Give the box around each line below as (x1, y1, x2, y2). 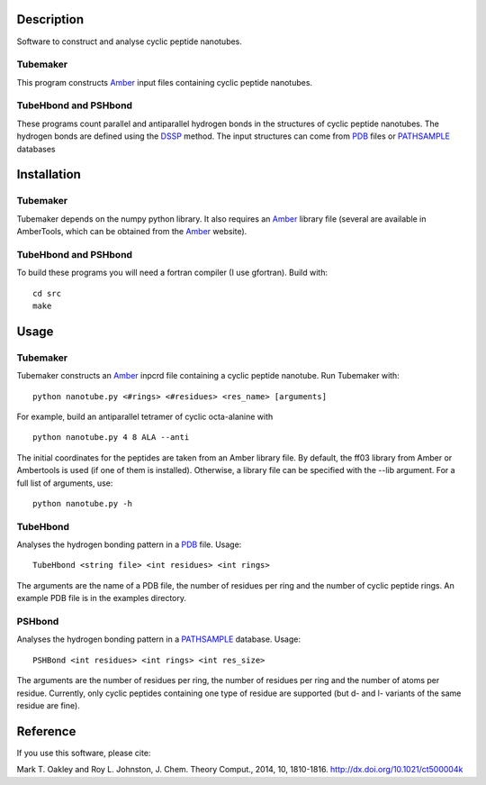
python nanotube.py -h (32, 498, 133, 508)
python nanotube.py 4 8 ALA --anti (32, 433, 190, 443)
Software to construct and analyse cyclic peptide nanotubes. (16, 36, 243, 47)
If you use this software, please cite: (16, 747, 151, 758)
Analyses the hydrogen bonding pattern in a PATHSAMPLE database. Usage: (16, 634, 301, 644)
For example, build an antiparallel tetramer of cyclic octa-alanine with (16, 411, 274, 422)
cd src (32, 288, 62, 298)
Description (16, 12, 85, 27)
